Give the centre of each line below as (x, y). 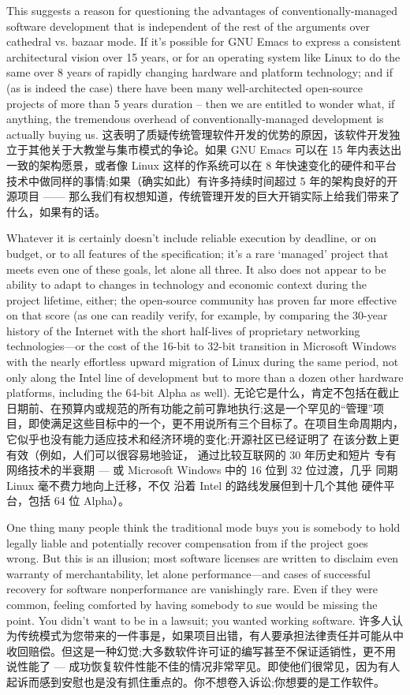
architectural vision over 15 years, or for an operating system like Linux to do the (203, 56)
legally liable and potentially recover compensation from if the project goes (187, 542)
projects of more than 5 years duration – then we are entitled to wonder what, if (201, 103)
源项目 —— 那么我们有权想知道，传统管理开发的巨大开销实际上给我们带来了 (203, 196)
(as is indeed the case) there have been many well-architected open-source (184, 87)
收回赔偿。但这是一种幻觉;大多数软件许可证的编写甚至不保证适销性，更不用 (201, 650)
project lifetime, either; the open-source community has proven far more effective (202, 299)
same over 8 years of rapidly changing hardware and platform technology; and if (200, 72)
